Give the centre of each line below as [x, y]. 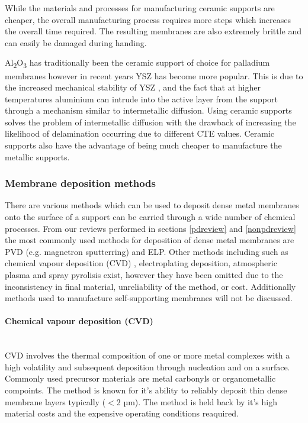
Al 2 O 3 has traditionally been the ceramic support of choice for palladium [137, 63]
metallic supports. [37, 156]
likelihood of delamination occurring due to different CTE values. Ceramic [140, 133]
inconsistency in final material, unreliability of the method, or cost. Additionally [150, 286]
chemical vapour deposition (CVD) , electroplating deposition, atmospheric [141, 263]
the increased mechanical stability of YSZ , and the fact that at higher [133, 87]
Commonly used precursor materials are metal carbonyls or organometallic [140, 378]
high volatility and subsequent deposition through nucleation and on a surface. [147, 367]
